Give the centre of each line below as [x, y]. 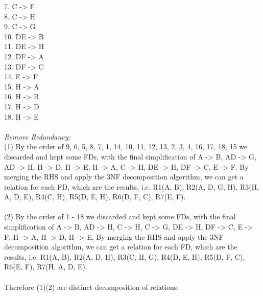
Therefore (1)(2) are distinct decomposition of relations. [92, 287]
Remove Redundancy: [37, 136]
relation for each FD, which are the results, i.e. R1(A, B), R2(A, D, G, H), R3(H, [132, 186]
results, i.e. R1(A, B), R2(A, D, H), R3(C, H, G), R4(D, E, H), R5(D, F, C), [125, 256]
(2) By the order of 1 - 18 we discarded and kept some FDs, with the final [120, 217]
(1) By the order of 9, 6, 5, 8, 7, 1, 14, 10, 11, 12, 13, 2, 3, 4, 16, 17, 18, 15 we [126, 146]
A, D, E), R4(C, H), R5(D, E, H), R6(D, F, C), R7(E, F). [95, 197]
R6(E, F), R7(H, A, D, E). [46, 267]
